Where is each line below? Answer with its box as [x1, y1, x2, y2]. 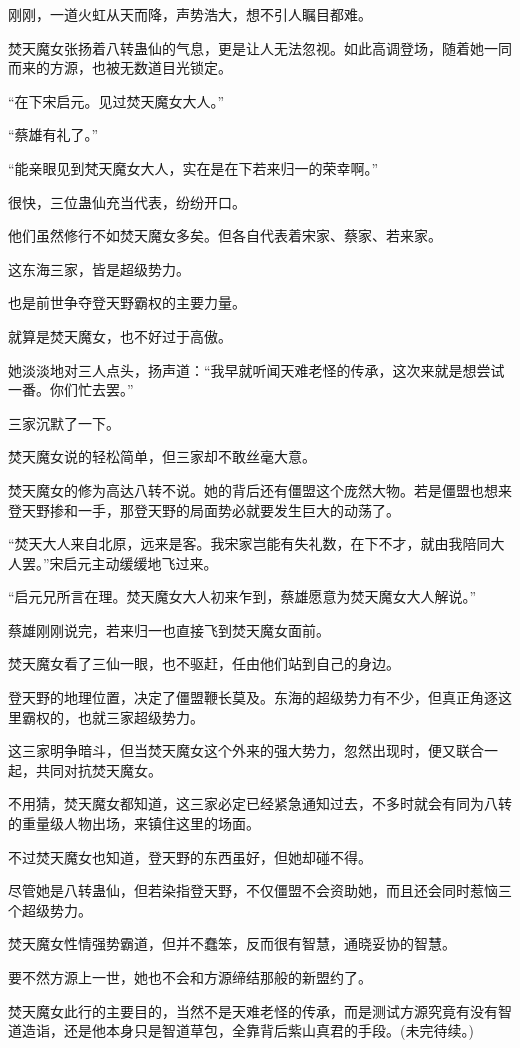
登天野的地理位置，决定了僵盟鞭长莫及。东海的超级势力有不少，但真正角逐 [8, 687, 498, 708]
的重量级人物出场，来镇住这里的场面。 [8, 813, 260, 834]
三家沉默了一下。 [8, 412, 120, 433]
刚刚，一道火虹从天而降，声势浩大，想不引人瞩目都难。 [8, 4, 372, 24]
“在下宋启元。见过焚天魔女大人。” [8, 90, 225, 111]
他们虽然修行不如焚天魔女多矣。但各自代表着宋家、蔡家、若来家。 [8, 225, 442, 246]
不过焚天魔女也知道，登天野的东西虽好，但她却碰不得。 [8, 846, 372, 867]
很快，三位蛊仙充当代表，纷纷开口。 [8, 191, 246, 212]
